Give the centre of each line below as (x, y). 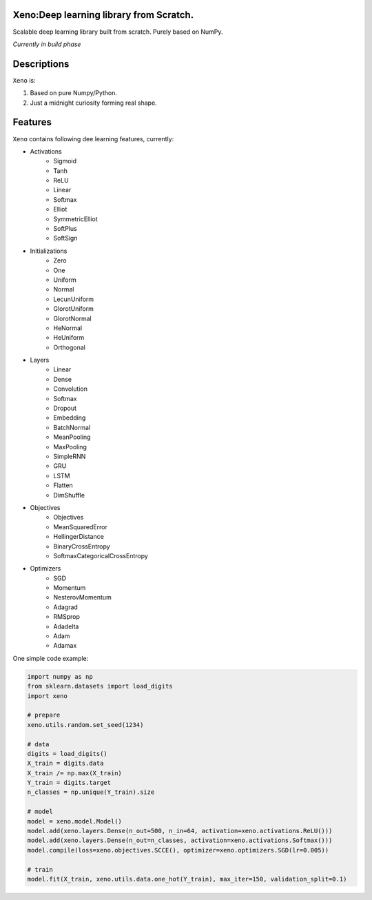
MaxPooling (70, 447)
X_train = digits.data (65, 764)
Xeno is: (24, 80)
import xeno (48, 696)
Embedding (70, 418)
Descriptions (41, 64)
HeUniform (69, 338)
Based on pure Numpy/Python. (73, 93)
